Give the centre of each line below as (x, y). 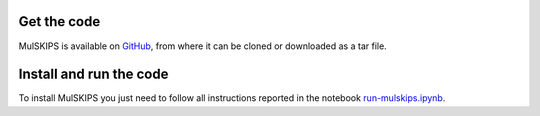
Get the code (59, 21)
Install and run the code (93, 74)
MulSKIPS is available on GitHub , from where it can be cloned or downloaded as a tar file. (202, 46)
